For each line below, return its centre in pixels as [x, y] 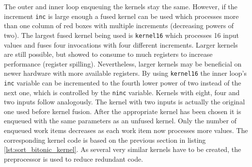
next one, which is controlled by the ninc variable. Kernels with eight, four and [122, 92]
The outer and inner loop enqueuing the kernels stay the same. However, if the [121, 6]
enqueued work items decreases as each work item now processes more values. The [126, 130]
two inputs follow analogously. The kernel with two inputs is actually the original [125, 102]
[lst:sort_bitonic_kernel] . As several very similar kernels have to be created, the [123, 149]
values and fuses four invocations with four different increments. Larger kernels [121, 44]
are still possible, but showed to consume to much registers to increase [108, 54]
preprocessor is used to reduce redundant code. [74, 159]
